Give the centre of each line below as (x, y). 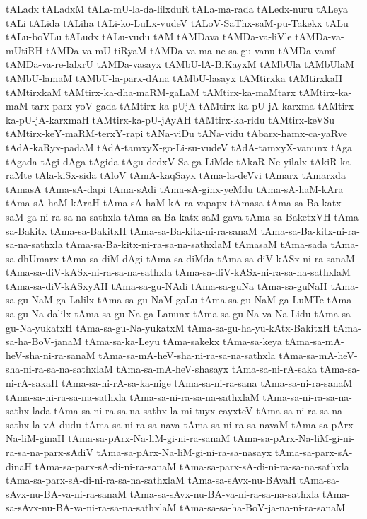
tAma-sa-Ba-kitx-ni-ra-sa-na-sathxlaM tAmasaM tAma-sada (197, 244)
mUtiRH (24, 50)
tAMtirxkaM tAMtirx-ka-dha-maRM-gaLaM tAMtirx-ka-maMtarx (151, 92)
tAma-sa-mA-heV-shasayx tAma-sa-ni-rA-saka (217, 369)
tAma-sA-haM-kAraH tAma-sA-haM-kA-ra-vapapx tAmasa (135, 203)
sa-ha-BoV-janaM (44, 341)
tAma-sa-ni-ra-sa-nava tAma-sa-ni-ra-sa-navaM (186, 424)
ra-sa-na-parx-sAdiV (49, 452)
